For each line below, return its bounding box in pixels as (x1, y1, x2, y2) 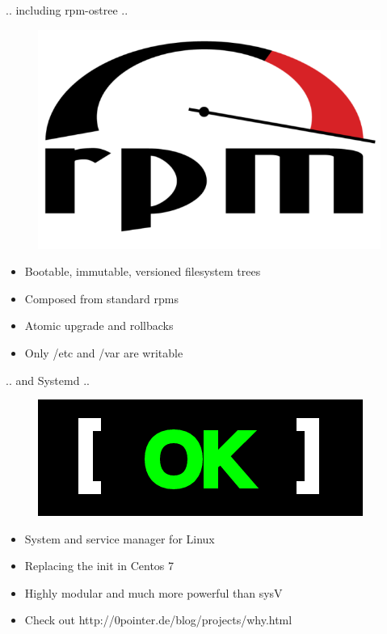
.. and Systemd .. (6, 371, 90, 388)
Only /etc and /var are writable (24, 344, 183, 361)
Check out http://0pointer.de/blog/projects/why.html (24, 611, 292, 628)
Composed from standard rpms (24, 290, 179, 306)
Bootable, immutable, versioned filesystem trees (24, 263, 261, 280)
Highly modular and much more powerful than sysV (24, 584, 283, 601)
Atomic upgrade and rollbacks (24, 317, 174, 334)
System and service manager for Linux (24, 530, 215, 547)
